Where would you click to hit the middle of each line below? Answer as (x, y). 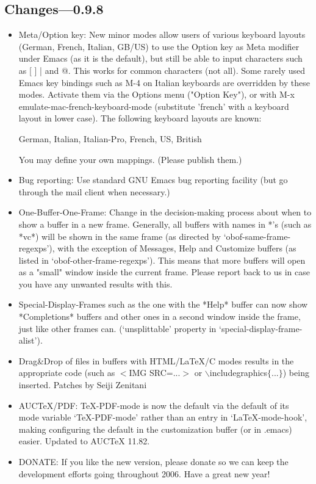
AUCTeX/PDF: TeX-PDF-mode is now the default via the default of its (154, 405)
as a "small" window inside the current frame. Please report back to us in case (164, 272)
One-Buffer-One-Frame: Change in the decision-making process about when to (165, 212)
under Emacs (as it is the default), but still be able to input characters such (160, 58)
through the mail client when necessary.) (94, 191)
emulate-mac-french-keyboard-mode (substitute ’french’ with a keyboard (154, 106)
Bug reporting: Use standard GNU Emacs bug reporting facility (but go (153, 180)
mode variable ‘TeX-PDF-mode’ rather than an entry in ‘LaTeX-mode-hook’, (163, 417)
